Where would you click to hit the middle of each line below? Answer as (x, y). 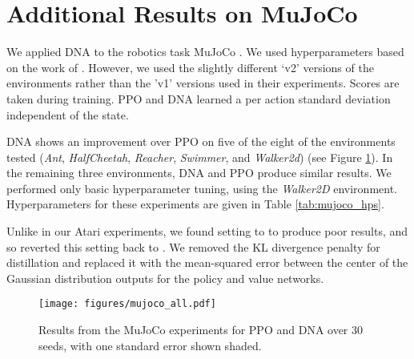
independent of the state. (68, 114)
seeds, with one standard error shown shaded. (150, 345)
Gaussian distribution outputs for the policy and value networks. (165, 278)
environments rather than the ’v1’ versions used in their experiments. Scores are (203, 83)
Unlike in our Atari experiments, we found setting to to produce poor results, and (207, 231)
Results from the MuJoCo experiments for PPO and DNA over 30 (201, 330)
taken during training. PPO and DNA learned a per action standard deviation (199, 98)
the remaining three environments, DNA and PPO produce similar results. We (199, 173)
